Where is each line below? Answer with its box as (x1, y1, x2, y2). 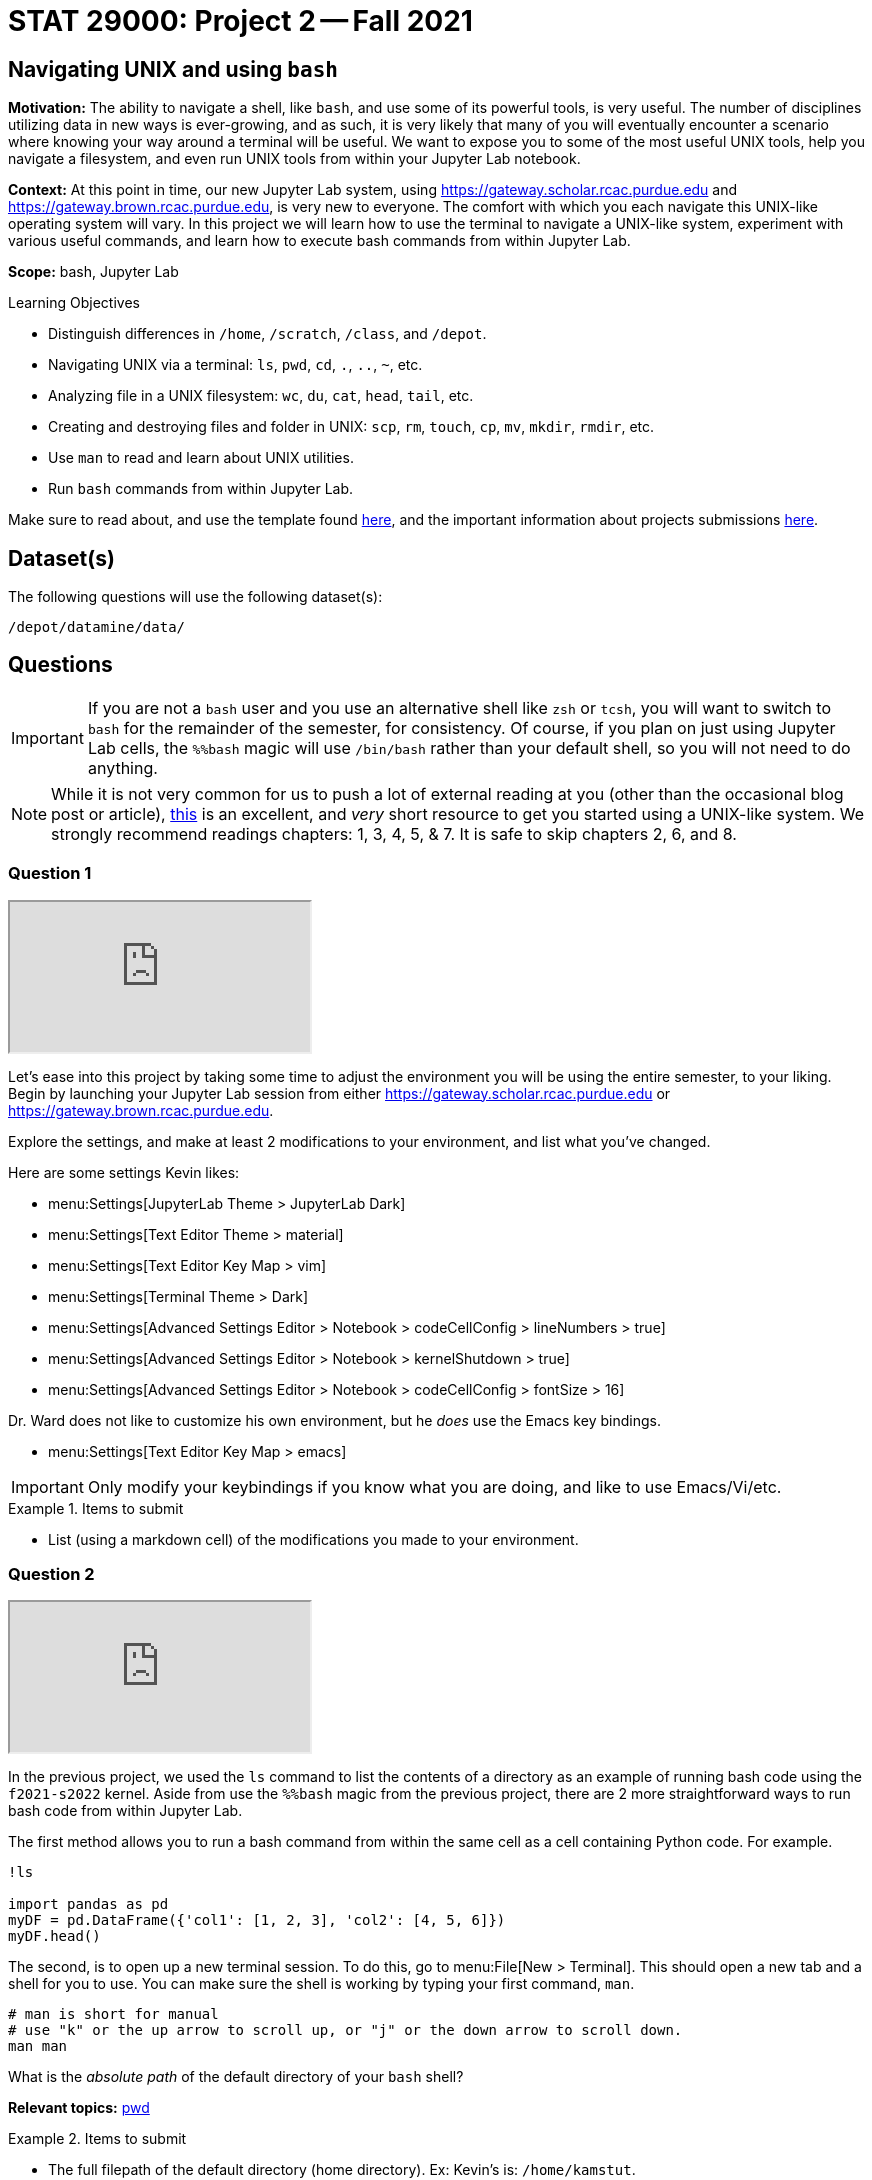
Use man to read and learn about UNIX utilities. (48, 449, 354, 467)
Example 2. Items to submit (8, 2130, 187, 2148)
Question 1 (8, 863, 92, 884)
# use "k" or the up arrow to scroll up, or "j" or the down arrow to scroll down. (8, 2022, 683, 2039)
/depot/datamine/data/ (8, 619, 186, 636)
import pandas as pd (8, 1896, 169, 1913)
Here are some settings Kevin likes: (8, 1163, 240, 1181)
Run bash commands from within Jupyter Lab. (48, 480, 354, 498)
